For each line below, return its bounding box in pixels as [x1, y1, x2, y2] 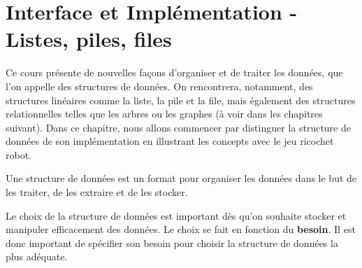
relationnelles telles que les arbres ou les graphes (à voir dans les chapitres [6, 106, 323, 121]
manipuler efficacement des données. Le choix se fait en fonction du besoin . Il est [6, 222, 356, 237]
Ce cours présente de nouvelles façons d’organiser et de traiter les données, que [6, 65, 343, 80]
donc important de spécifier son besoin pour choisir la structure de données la [6, 235, 338, 250]
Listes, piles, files [6, 24, 172, 53]
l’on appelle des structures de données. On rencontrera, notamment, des [6, 78, 313, 93]
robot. [6, 147, 32, 162]
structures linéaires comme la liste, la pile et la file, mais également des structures [6, 92, 356, 107]
